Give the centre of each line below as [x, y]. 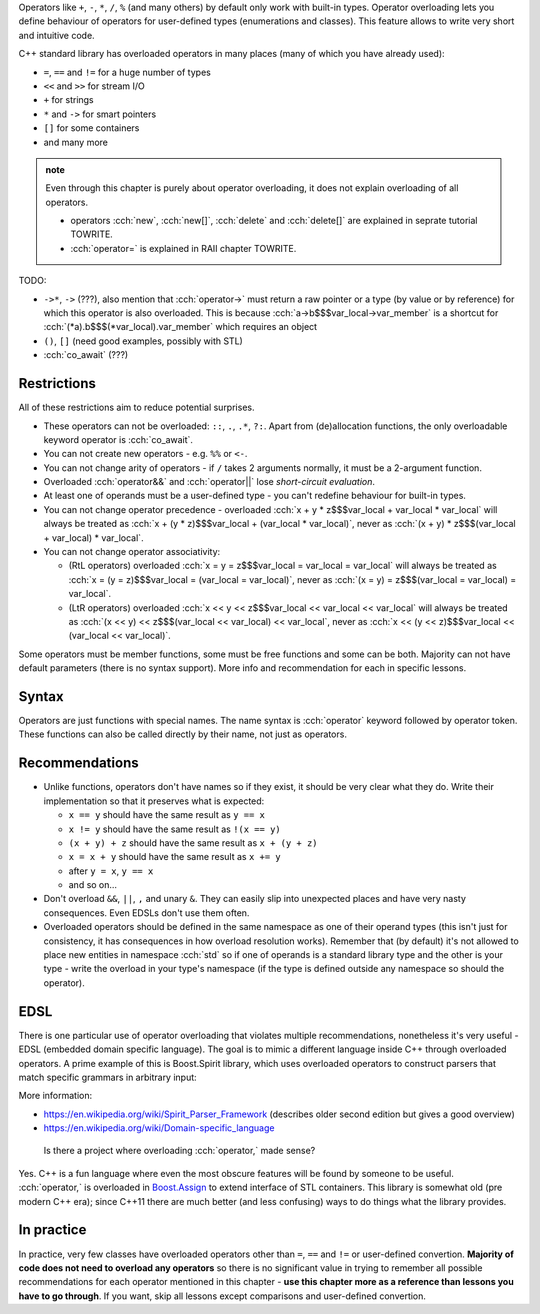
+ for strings [68, 100]
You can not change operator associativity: [132, 552]
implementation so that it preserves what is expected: [154, 801]
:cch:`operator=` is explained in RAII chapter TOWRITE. [183, 248]
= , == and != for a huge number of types [127, 72]
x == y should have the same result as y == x [166, 815]
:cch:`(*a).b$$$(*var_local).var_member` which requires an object [180, 327]
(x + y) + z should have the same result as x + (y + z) [193, 842]
